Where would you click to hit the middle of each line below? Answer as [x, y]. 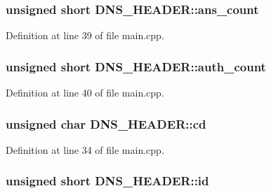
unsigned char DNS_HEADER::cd [106, 123]
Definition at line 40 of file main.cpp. [85, 93]
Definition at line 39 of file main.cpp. [85, 35]
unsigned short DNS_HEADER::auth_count [136, 66]
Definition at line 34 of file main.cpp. [85, 149]
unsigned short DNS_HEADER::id [107, 181]
